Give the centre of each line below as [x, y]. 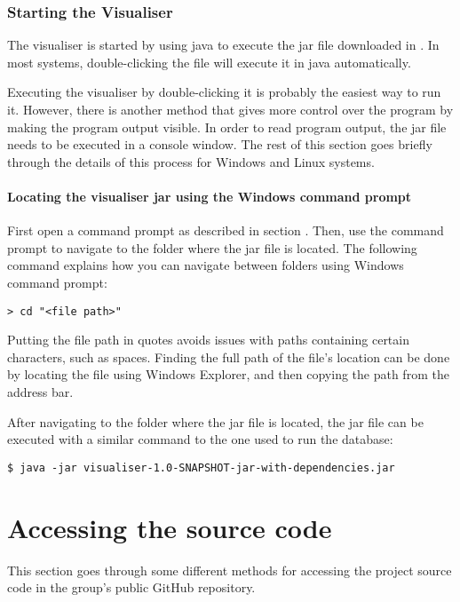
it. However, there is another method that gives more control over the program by [230, 109]
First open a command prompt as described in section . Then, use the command [226, 230]
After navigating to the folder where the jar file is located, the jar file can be [215, 421]
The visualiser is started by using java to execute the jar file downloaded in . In [223, 45]
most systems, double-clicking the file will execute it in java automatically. [209, 62]
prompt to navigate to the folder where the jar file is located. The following [212, 247]
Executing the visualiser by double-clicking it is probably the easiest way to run [224, 92]
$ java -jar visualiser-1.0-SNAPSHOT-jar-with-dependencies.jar [201, 467]
